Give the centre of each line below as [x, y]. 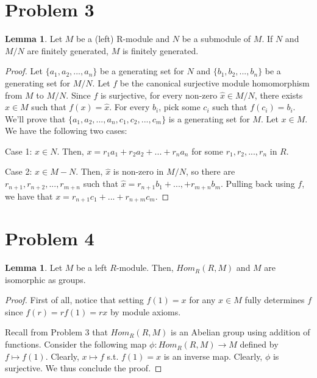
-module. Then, [145, 268]
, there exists [279, 95]
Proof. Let [24, 71]
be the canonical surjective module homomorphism [215, 82]
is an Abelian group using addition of [240, 332]
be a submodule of [216, 39]
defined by [259, 344]
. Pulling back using [258, 184]
